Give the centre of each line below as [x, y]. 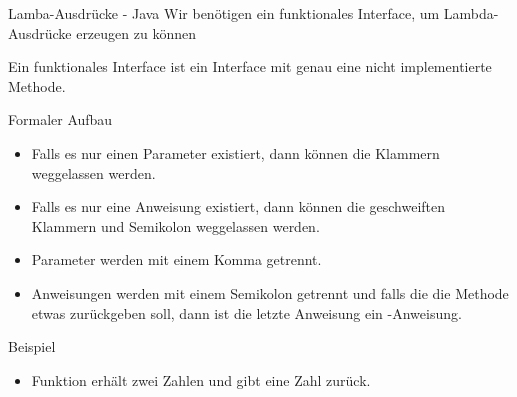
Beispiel [32, 346]
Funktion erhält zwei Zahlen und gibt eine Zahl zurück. [201, 379]
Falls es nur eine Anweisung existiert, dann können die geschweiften [238, 206]
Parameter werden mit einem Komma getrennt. [176, 259]
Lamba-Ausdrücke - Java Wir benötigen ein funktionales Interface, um [224, 13]
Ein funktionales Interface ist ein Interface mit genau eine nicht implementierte [250, 66]
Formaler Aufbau [60, 119]
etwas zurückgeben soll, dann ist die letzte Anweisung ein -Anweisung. [246, 312]
